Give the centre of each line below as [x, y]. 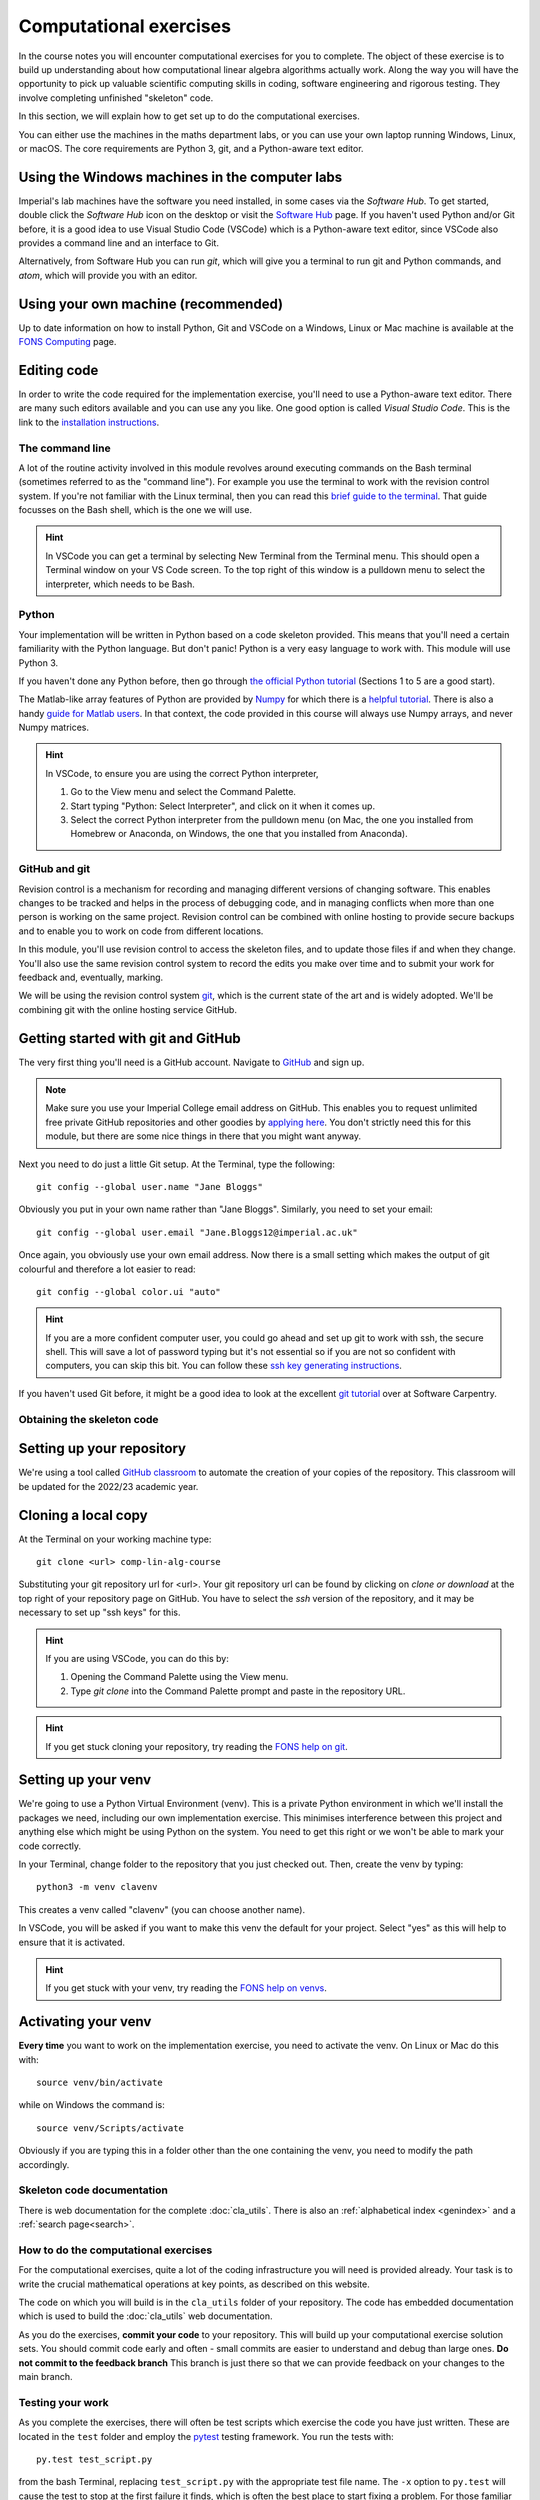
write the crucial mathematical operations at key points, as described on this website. [194, 2284]
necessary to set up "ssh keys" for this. [99, 1612]
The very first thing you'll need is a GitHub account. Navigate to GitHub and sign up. [191, 1062]
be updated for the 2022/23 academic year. [108, 1486]
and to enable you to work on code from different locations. [141, 931]
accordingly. [44, 2164]
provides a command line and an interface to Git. [119, 242]
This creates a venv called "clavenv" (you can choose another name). [161, 1909]
